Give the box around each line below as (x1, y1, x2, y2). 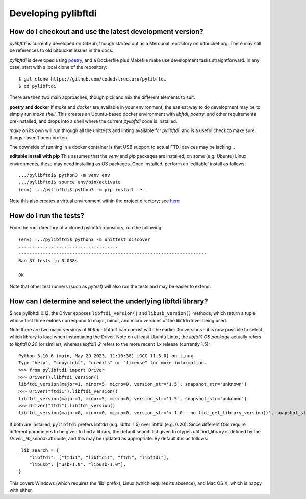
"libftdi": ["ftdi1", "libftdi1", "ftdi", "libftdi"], (29, 454, 169, 460)
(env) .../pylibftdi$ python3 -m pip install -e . (18, 187, 148, 192)
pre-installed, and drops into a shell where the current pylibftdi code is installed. (9, 118, 177, 124)
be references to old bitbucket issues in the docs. (9, 47, 114, 54)
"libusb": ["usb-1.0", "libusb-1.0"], (29, 462, 126, 467)
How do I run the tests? (9, 211, 84, 220)
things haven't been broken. (9, 135, 69, 141)
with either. (9, 487, 33, 493)
